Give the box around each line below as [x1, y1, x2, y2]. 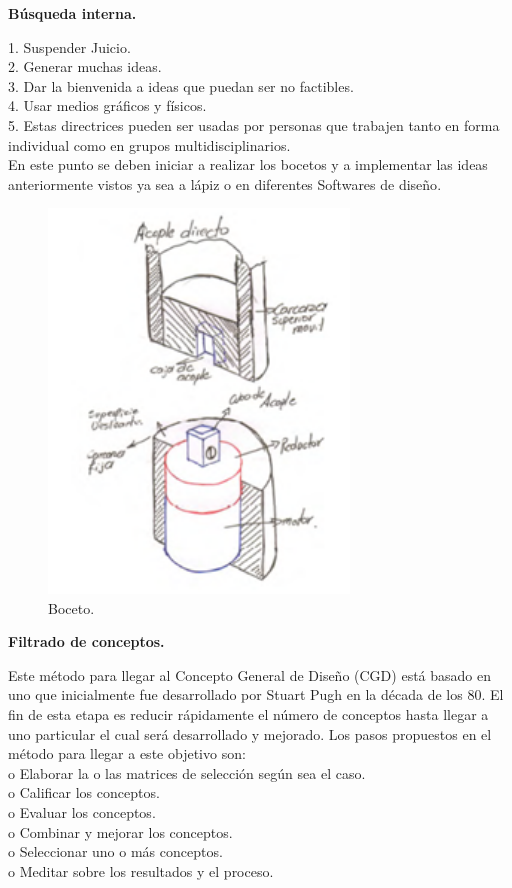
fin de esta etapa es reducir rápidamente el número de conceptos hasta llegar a [8, 704, 489, 725]
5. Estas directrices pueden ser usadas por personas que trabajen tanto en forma [8, 114, 500, 135]
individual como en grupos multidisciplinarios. [8, 134, 291, 155]
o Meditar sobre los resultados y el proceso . [8, 860, 274, 881]
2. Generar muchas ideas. [8, 56, 162, 77]
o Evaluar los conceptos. [8, 802, 156, 823]
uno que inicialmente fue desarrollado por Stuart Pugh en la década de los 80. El [8, 684, 504, 705]
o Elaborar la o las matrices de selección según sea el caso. [8, 762, 366, 783]
